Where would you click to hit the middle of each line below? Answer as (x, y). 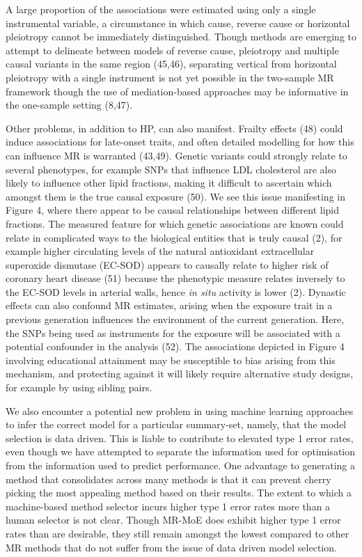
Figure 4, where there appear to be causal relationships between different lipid (172, 210)
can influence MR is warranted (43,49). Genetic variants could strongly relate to (176, 155)
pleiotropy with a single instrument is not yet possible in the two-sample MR (170, 77)
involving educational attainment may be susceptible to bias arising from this (171, 360)
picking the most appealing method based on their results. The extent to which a (179, 493)
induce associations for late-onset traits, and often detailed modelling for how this (180, 142)
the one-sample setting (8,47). (69, 105)
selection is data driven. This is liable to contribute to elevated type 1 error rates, (180, 438)
